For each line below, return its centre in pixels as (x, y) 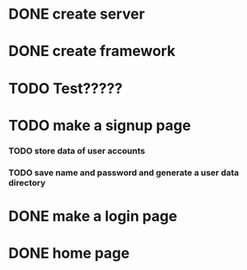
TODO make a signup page (100, 125)
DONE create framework (92, 51)
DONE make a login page (93, 216)
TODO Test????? (66, 88)
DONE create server (77, 14)
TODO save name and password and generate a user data (124, 173)
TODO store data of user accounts (77, 151)
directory (27, 182)
